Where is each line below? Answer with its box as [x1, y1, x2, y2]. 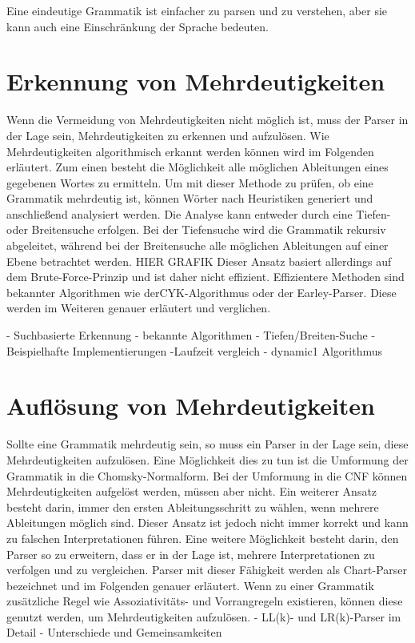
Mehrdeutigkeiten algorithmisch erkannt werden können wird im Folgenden [6, 143, 374, 159]
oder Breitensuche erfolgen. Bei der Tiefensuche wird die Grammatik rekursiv [6, 221, 386, 238]
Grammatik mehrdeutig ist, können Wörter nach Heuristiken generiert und [6, 190, 373, 207]
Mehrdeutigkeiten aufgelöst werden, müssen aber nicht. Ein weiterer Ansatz [6, 483, 377, 500]
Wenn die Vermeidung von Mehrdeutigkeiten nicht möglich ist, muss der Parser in [6, 111, 409, 128]
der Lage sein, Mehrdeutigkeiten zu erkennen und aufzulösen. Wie [6, 127, 329, 143]
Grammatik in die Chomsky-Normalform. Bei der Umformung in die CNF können [6, 467, 408, 484]
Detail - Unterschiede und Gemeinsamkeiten [6, 624, 222, 641]
